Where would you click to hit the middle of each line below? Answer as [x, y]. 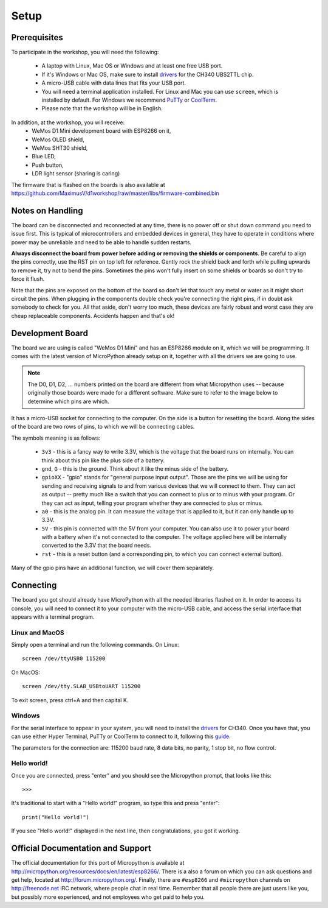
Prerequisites [37, 37]
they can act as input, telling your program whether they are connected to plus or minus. [152, 503]
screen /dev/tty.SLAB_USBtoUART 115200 [81, 686]
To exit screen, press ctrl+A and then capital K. [70, 700]
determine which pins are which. [68, 401]
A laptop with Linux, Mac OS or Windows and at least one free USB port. [132, 66]
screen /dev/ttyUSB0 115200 [64, 659]
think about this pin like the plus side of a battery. [103, 460]
